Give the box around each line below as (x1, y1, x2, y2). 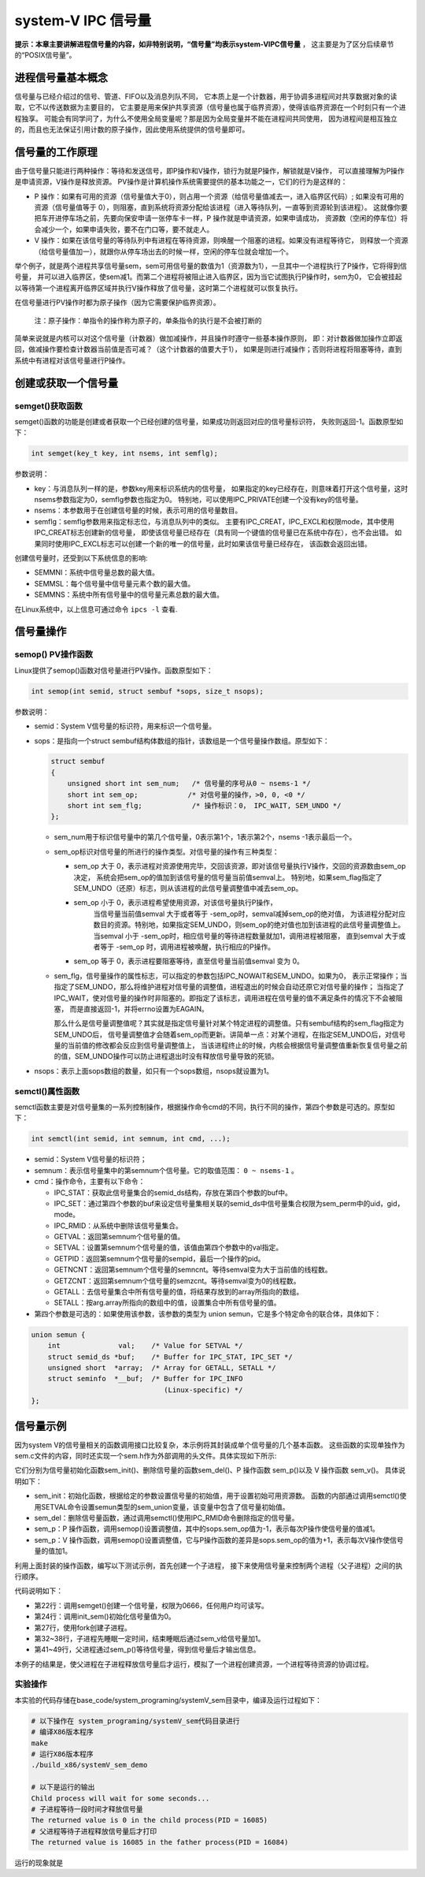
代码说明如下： (14, 1586, 63, 1596)
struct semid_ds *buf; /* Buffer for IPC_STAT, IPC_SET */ (47, 1352, 293, 1361)
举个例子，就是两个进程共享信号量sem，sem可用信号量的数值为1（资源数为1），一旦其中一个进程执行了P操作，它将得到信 (14, 261, 407, 271)
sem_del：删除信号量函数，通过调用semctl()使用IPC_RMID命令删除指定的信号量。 (34, 1513, 299, 1522)
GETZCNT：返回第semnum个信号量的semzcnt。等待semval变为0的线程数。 (54, 1276, 301, 1285)
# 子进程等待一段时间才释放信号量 (31, 1804, 143, 1813)
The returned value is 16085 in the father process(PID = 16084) (31, 1838, 289, 1847)
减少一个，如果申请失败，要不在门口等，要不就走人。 (40, 225, 214, 234)
